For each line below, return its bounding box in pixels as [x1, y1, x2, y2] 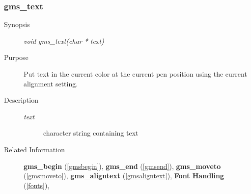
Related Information [4, 144, 65, 154]
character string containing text [43, 128, 139, 138]
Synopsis [4, 19, 30, 29]
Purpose [4, 52, 28, 62]
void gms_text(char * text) [24, 35, 104, 46]
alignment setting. [24, 78, 78, 88]
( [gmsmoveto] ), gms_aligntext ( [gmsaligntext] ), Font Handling [24, 170, 224, 181]
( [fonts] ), [24, 180, 50, 190]
